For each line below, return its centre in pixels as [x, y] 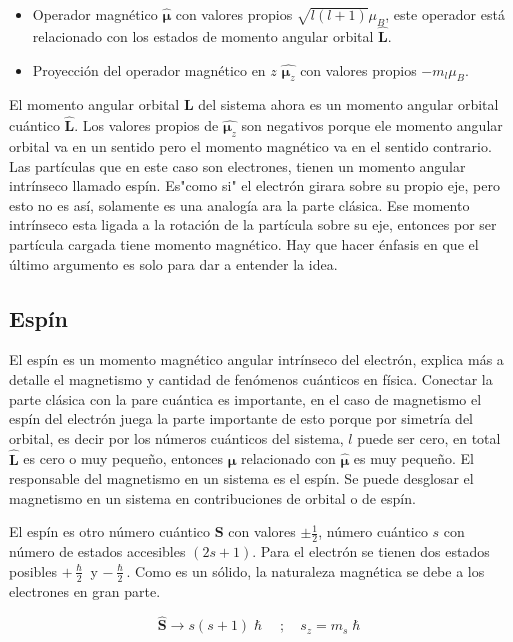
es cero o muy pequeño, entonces [123, 458]
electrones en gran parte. [85, 590]
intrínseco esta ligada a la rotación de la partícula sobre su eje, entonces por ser [253, 224]
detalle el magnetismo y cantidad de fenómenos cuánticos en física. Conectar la [251, 378]
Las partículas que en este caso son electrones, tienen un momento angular [237, 165]
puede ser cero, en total [429, 437]
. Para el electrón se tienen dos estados [371, 551]
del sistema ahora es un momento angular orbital [348, 104]
